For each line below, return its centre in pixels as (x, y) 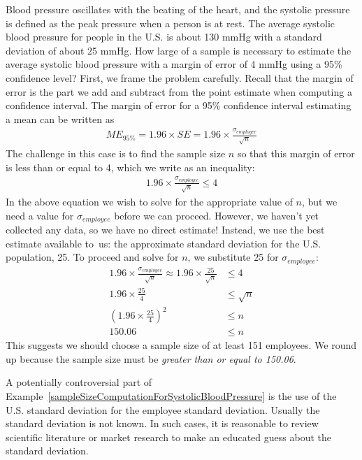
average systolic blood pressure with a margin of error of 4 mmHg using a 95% (174, 64)
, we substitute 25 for (233, 257)
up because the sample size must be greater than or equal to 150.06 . (151, 358)
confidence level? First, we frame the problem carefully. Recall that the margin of (180, 77)
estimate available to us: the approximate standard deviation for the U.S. (164, 243)
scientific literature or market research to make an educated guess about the (168, 437)
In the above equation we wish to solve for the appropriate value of (149, 201)
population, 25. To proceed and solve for (92, 257)
